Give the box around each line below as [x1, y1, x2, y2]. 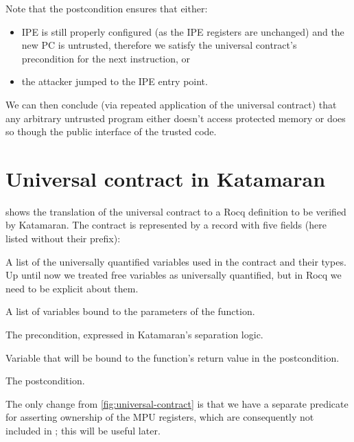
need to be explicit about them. [5, 281, 139, 295]
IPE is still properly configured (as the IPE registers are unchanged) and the [21, 24, 344, 38]
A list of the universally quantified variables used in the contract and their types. [5, 254, 346, 268]
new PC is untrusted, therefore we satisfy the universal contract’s [21, 38, 297, 52]
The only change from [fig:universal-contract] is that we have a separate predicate [5, 396, 349, 410]
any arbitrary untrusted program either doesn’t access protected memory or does [5, 110, 346, 125]
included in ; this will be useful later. [5, 423, 161, 437]
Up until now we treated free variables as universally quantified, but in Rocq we [5, 268, 342, 282]
